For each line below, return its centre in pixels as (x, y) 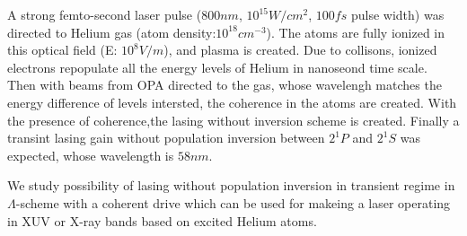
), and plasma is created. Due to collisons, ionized (300, 50)
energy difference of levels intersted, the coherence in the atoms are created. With (232, 102)
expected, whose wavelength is (91, 155)
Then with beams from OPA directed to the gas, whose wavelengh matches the (225, 85)
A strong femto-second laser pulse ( (105, 14)
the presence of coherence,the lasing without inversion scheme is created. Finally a (233, 120)
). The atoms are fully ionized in (356, 32)
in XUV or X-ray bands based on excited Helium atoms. (162, 220)
